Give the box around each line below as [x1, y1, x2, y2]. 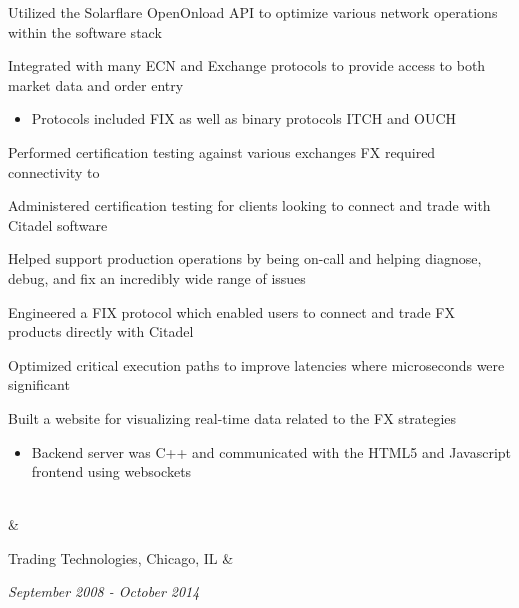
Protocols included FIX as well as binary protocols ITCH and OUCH [31, 108, 457, 129]
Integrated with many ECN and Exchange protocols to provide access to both [8, 55, 486, 76]
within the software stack [8, 21, 162, 42]
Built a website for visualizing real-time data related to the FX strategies [8, 407, 457, 428]
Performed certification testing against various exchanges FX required [8, 141, 436, 162]
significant [8, 374, 70, 395]
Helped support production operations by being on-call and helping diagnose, [8, 248, 482, 269]
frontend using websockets [31, 461, 192, 482]
